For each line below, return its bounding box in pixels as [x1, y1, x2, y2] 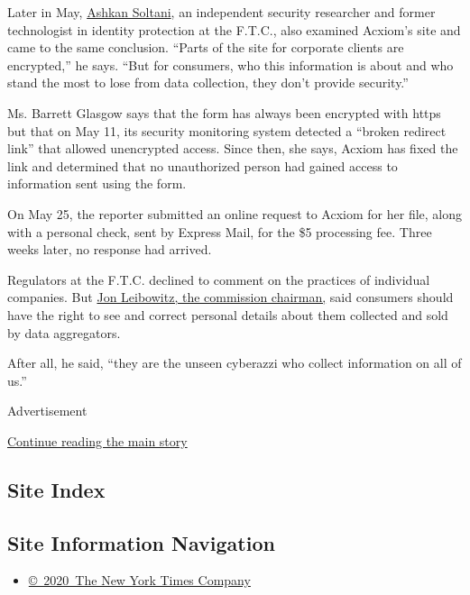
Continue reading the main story [7, 431, 188, 450]
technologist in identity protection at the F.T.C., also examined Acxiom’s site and [7, 20, 461, 39]
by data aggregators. [7, 323, 121, 342]
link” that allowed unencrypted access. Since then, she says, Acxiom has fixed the [7, 139, 458, 158]
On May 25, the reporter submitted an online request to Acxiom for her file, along [7, 204, 463, 223]
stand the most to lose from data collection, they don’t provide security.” [7, 73, 409, 92]
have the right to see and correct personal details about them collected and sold [7, 305, 448, 324]
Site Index [7, 475, 106, 503]
